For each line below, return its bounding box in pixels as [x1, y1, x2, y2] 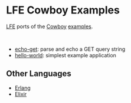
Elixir [14, 90, 27, 97]
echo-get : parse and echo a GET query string [14, 45, 126, 53]
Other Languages [6, 68, 72, 79]
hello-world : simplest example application [14, 51, 117, 59]
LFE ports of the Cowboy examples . [6, 23, 93, 30]
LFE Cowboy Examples [6, 4, 120, 17]
